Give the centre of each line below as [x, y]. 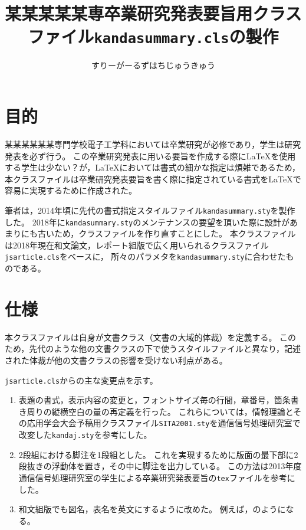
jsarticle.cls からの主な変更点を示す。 [81, 380]
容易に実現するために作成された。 [71, 190]
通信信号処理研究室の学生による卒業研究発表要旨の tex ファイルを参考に [157, 477]
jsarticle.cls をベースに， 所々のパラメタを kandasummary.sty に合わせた [145, 256]
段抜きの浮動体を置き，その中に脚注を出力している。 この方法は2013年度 [160, 466]
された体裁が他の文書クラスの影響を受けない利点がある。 [116, 360]
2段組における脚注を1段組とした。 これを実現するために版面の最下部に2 [158, 454]
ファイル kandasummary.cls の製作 [153, 36]
